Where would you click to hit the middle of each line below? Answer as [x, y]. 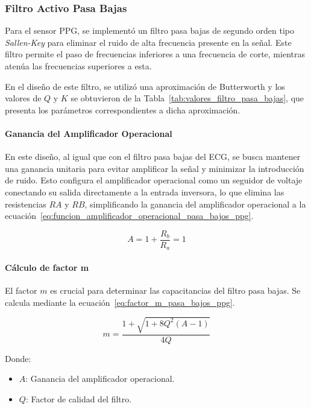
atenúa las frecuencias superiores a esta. [78, 66]
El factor [21, 290]
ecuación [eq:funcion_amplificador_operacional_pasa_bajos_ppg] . [129, 216]
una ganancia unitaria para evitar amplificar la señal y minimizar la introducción [155, 168]
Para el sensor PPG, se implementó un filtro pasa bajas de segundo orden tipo [150, 30]
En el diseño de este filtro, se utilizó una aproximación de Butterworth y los [145, 86]
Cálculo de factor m [47, 267]
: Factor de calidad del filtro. [79, 399]
